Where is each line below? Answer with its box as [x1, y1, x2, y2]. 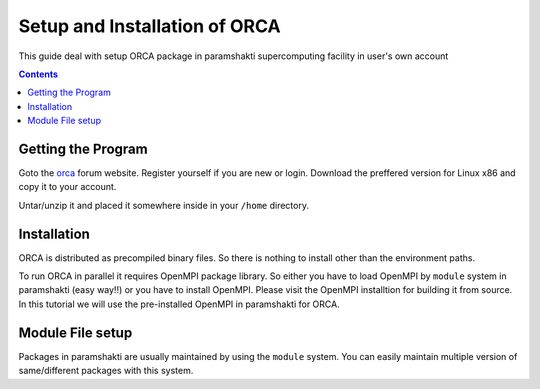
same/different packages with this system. [18, 365, 194, 377]
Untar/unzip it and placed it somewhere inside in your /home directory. [18, 199, 310, 211]
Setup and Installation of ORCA [18, 15, 281, 37]
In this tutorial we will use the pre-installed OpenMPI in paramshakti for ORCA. [18, 298, 340, 310]
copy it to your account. [18, 181, 117, 193]
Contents [18, 68, 59, 80]
